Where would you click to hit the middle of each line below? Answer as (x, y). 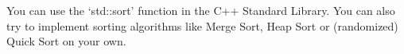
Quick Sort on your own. (66, 41)
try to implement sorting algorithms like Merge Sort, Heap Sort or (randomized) (202, 25)
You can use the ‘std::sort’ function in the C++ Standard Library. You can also (201, 10)
